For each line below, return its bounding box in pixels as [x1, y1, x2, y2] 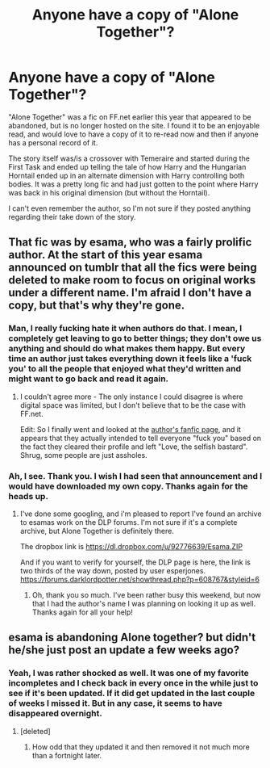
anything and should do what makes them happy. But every [8, 343, 246, 355]
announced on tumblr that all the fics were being [8, 261, 257, 275]
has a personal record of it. [8, 137, 98, 147]
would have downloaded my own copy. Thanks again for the [8, 481, 248, 492]
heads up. [8, 490, 48, 502]
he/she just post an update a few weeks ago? [8, 644, 240, 657]
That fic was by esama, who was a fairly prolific [8, 236, 252, 250]
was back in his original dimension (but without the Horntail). [8, 187, 210, 197]
